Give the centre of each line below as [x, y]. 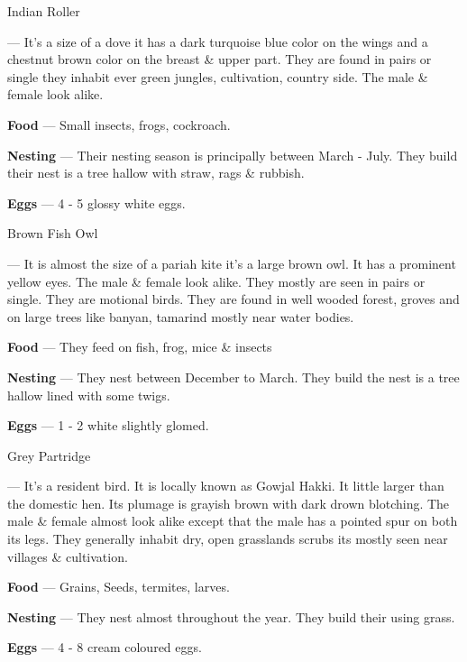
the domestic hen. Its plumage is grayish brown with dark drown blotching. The [229, 503]
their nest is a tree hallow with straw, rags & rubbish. [156, 173]
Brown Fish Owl [53, 233]
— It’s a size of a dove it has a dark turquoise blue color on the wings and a [218, 41]
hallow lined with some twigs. [89, 395]
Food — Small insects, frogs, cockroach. [119, 124]
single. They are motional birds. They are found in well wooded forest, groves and [233, 299]
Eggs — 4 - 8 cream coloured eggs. [105, 647]
